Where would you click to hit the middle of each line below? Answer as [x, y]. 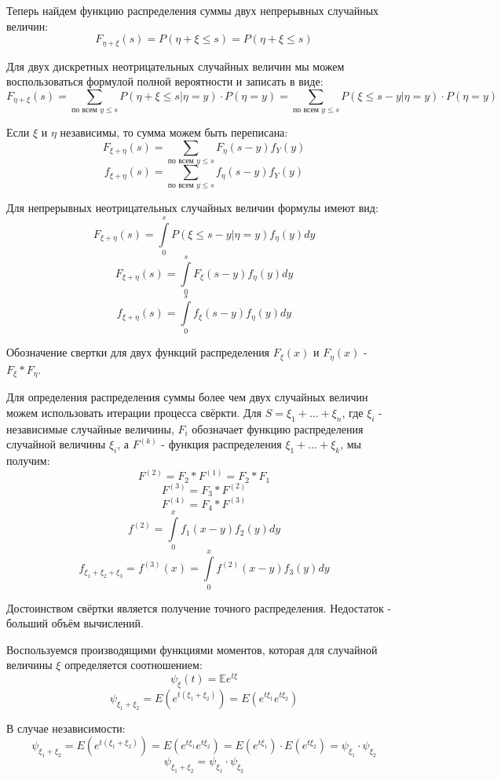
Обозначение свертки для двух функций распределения [138, 352]
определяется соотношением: [133, 665]
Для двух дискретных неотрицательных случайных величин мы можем [176, 66]
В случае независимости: [66, 728]
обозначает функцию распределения [278, 428]
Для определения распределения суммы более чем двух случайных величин [187, 397]
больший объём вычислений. [75, 623]
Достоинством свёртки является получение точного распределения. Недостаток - [199, 607]
